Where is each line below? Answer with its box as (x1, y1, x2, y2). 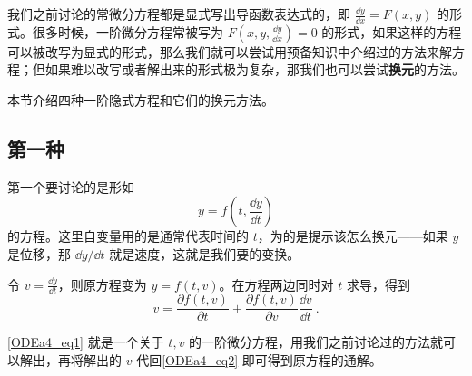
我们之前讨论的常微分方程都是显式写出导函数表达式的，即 (7, 5, 350, 23)
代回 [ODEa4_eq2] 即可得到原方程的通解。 (136, 351, 382, 370)
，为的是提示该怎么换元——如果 (257, 227, 448, 246)
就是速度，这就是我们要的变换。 (109, 245, 300, 263)
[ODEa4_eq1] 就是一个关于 (7, 333, 164, 352)
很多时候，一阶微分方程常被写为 (32, 22, 223, 41)
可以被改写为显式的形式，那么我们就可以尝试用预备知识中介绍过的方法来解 (7, 42, 452, 61)
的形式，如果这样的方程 (321, 22, 462, 41)
